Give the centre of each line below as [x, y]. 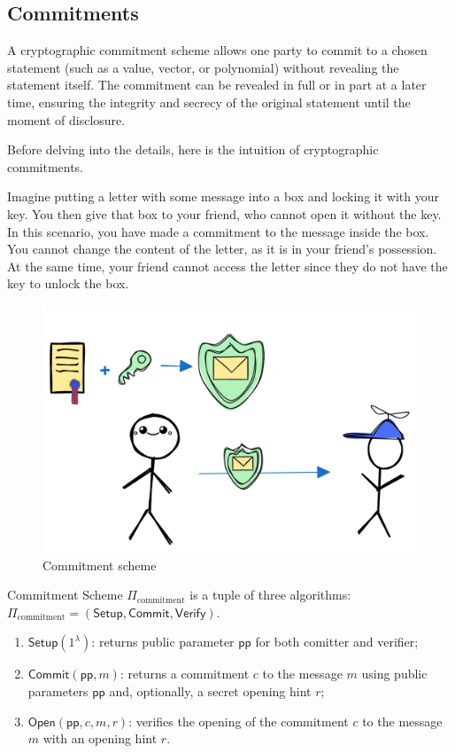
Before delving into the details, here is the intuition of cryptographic [193, 149]
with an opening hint [100, 738]
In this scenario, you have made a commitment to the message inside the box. [218, 231]
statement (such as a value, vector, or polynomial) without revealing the [203, 67]
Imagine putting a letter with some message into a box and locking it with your [223, 196]
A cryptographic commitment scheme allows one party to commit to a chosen [217, 50]
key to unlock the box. [68, 283]
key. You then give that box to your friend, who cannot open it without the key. [224, 213]
